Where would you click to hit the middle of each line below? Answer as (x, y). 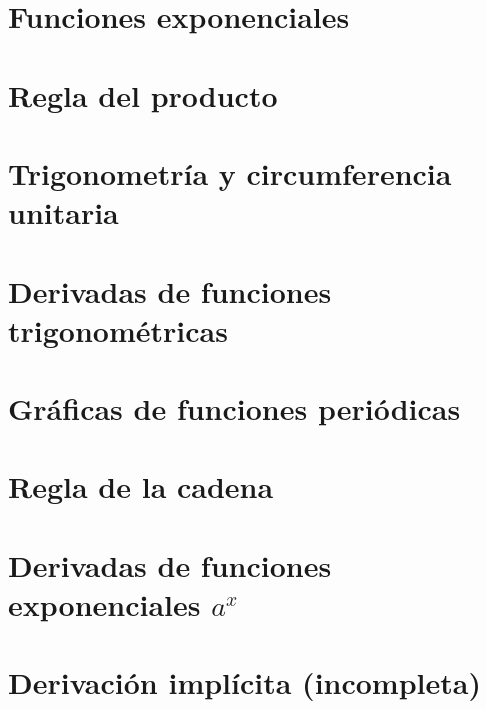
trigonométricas (118, 329)
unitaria (63, 212)
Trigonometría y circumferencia (230, 172)
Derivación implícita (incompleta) (244, 682)
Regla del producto (143, 94)
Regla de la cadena (141, 486)
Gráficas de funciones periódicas (234, 408)
